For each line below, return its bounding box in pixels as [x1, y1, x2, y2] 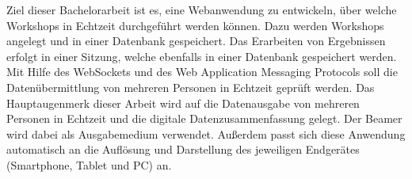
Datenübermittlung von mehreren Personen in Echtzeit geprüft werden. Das [6, 78, 375, 95]
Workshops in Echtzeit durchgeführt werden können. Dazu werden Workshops [6, 17, 384, 33]
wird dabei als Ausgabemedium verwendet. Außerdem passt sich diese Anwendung [6, 125, 406, 142]
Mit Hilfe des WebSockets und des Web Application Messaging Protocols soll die [6, 63, 398, 80]
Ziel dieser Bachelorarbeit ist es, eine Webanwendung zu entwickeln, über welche [6, 2, 397, 17]
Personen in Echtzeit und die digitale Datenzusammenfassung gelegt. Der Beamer [6, 110, 402, 127]
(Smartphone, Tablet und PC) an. [6, 156, 172, 173]
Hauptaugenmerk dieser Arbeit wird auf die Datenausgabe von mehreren [6, 94, 360, 111]
